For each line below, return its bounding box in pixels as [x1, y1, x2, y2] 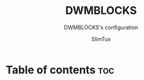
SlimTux [91, 35, 111, 42]
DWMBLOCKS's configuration [64, 24, 139, 31]
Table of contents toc [5, 63, 114, 76]
